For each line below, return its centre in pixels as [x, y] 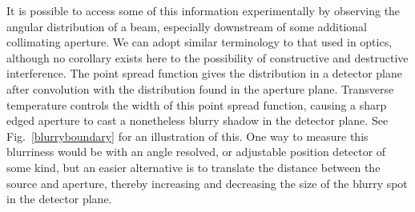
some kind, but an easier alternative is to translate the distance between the [193, 167]
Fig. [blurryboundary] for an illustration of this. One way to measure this [187, 136]
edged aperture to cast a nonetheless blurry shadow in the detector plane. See [197, 120]
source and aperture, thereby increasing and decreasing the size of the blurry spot [207, 183]
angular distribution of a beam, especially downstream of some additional [187, 26]
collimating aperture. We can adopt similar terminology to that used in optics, [199, 42]
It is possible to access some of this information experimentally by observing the [203, 10]
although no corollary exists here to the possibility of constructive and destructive [207, 57]
